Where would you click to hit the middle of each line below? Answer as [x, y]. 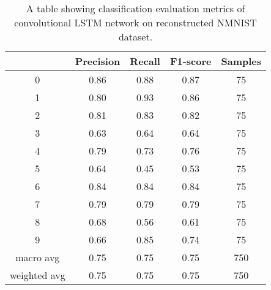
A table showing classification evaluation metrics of [135, 8]
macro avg [38, 257]
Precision [98, 61]
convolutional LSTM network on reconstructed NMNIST [135, 22]
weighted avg [38, 275]
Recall [145, 61]
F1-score [191, 61]
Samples [241, 61]
